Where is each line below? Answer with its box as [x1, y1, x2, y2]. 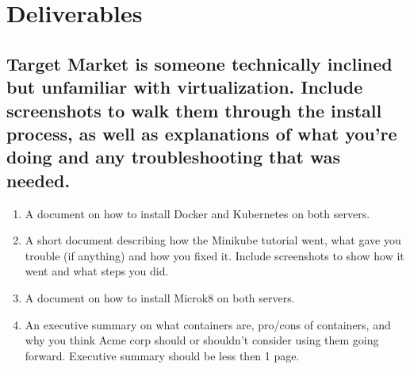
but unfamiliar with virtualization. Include [6, 75, 363, 99]
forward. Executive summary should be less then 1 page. [25, 347, 300, 363]
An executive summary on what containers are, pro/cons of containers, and [25, 316, 391, 332]
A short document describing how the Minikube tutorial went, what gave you [25, 232, 401, 248]
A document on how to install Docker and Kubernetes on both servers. [25, 205, 370, 221]
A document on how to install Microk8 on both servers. [25, 289, 295, 306]
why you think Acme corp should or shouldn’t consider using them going [25, 332, 379, 348]
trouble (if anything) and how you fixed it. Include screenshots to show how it [25, 247, 404, 263]
